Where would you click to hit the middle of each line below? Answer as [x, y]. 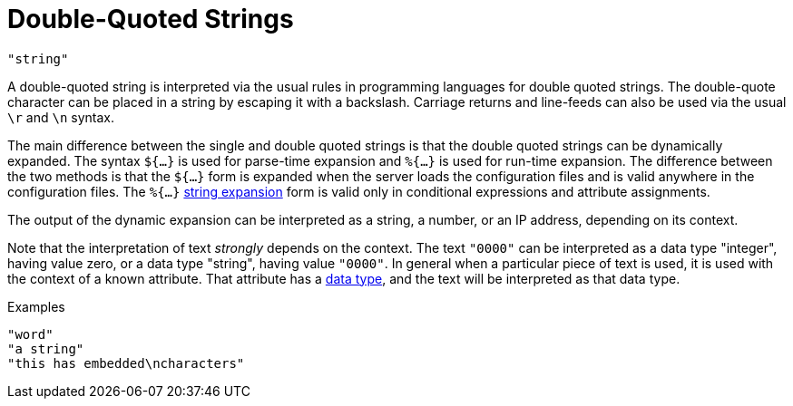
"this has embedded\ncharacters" [126, 363]
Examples [36, 306]
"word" [30, 334]
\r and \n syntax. [61, 117]
